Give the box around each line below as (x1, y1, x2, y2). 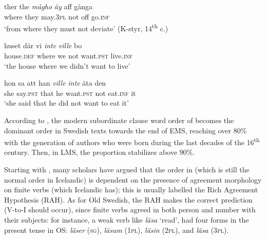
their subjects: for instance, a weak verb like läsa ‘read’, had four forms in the (4, 214, 249, 225)
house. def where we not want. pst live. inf (4, 50, 133, 61)
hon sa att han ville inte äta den (4, 77, 106, 88)
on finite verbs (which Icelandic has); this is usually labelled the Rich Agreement (4, 184, 258, 195)
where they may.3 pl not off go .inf (4, 11, 110, 22)
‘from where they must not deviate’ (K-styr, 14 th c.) (4, 22, 168, 33)
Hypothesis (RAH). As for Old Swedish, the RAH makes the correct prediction (4, 194, 253, 205)
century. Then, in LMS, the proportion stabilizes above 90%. (4, 147, 195, 157)
